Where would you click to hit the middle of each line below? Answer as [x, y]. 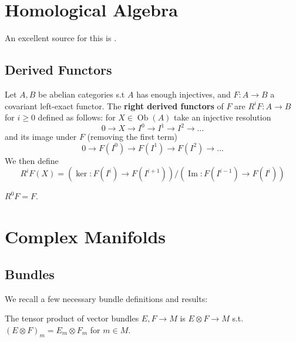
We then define [32, 160]
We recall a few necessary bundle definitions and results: [106, 298]
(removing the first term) [132, 137]
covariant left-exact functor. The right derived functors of [114, 105]
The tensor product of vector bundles [72, 318]
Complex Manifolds [85, 237]
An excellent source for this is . [61, 38]
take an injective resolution [223, 117]
